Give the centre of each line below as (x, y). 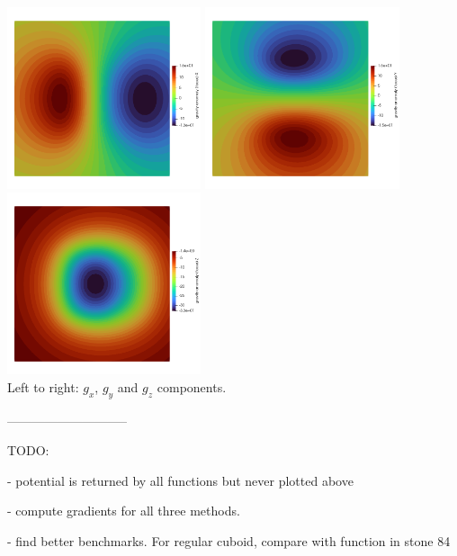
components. (192, 386)
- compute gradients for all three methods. (124, 511)
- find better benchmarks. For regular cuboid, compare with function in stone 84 (229, 540)
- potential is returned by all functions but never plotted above (180, 480)
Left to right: (43, 386)
